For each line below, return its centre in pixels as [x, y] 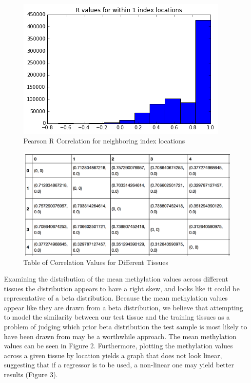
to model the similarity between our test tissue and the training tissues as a [117, 317]
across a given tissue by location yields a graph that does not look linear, [113, 355]
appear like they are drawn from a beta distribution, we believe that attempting [124, 307]
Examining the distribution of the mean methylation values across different [116, 278]
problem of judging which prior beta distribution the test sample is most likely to [125, 326]
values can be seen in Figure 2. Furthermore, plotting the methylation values [118, 346]
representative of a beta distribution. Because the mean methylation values [116, 298]
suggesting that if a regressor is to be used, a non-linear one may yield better [119, 365]
